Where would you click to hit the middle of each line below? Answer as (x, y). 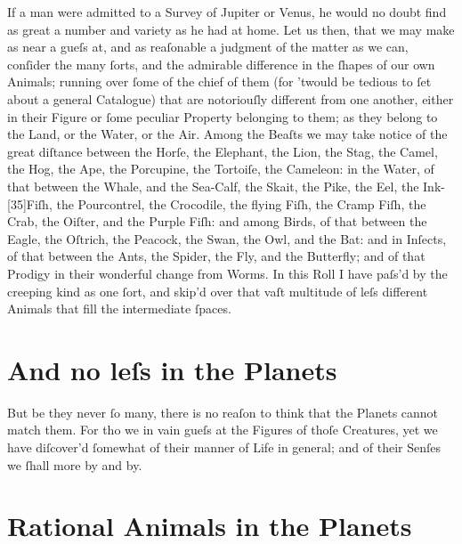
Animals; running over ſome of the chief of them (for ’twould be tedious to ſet (219, 81)
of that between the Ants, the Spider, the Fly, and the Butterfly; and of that (216, 256)
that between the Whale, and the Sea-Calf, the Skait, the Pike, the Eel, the (213, 186)
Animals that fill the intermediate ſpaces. (119, 309)
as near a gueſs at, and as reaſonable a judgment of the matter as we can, (208, 47)
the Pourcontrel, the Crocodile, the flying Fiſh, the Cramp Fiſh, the (241, 203)
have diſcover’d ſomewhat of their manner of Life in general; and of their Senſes (224, 447)
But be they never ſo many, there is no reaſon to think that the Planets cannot (223, 412)
